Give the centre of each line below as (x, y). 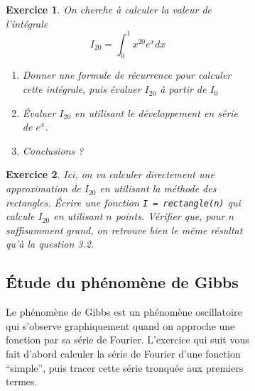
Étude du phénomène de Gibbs (122, 282)
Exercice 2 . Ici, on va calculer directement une (110, 174)
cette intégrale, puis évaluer (82, 89)
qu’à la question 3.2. (50, 244)
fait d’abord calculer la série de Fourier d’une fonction (123, 354)
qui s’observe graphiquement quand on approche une (120, 325)
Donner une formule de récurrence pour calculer (127, 75)
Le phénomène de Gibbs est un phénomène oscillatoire (124, 312)
